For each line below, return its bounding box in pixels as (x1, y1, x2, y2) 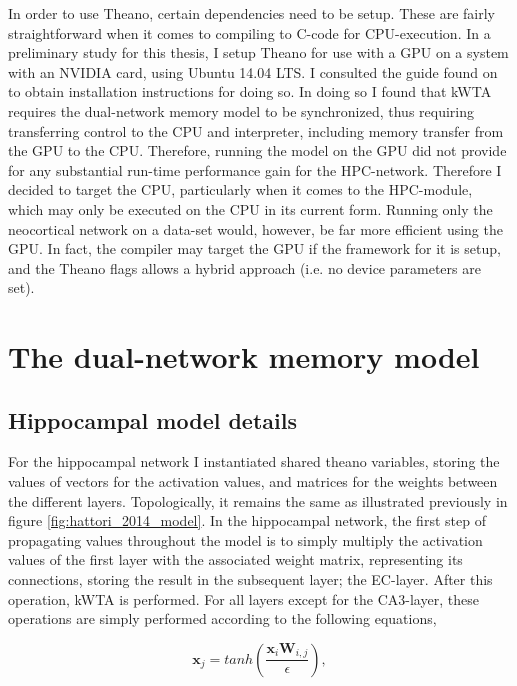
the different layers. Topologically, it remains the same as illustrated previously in (8, 490, 508, 511)
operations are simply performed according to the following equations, (8, 608, 437, 629)
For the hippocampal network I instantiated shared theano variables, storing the (8, 451, 500, 472)
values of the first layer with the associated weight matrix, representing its (8, 549, 463, 570)
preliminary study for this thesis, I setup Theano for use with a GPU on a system (8, 42, 509, 63)
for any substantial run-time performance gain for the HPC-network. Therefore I (8, 159, 502, 180)
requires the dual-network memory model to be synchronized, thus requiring (8, 100, 475, 121)
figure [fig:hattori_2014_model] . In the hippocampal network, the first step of (8, 510, 486, 531)
